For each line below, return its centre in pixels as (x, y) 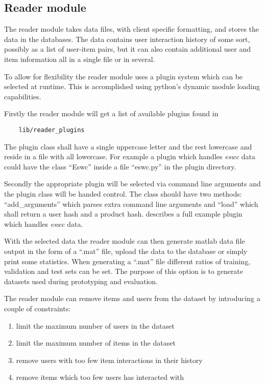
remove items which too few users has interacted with (100, 377)
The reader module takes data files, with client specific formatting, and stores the (132, 29)
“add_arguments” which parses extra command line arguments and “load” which (131, 204)
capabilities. (23, 96)
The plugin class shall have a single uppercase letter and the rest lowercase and (128, 146)
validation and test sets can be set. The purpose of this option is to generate (124, 271)
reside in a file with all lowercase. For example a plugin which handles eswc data (130, 156)
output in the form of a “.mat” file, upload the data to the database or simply (126, 251)
